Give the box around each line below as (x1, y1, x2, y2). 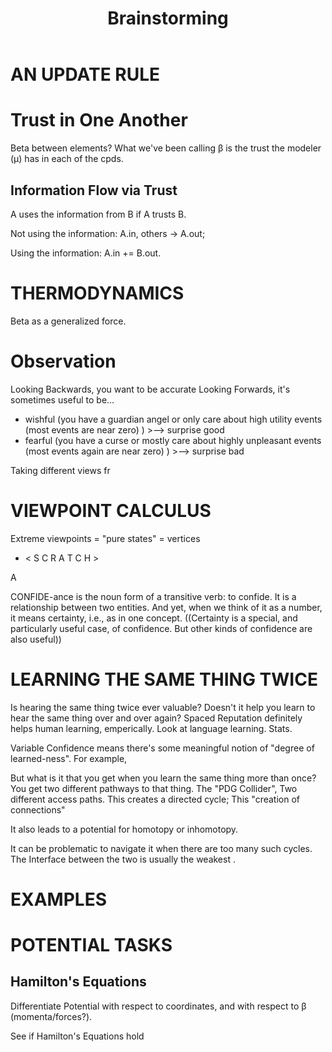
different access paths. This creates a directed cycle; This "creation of (10, 793, 301, 805)
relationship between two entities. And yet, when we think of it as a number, (10, 601, 323, 613)
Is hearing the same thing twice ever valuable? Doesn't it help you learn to (10, 701, 316, 713)
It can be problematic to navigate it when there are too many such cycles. (10, 842, 313, 854)
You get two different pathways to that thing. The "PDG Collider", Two (10, 782, 298, 794)
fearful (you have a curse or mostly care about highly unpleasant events (24, 434, 322, 446)
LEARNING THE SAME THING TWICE (10, 668, 318, 691)
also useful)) (10, 633, 62, 645)
